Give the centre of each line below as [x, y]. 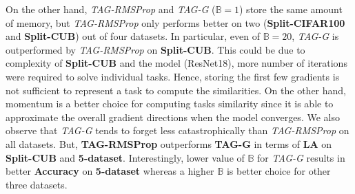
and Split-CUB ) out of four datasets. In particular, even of [133, 36]
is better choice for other [278, 171]
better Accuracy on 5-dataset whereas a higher [110, 171]
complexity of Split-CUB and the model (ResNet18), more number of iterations [176, 63]
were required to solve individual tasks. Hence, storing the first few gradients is [173, 76]
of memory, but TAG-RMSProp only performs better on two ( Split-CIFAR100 [175, 22]
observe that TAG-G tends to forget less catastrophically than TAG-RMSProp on [177, 130]
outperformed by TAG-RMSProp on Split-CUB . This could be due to [155, 49]
